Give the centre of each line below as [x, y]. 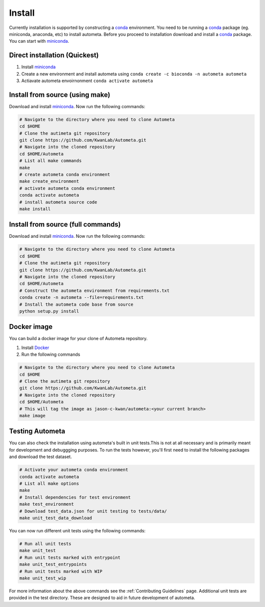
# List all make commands [51, 161]
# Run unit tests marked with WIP [61, 571]
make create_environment [49, 181]
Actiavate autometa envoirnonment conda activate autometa [87, 81]
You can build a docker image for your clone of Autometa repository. [78, 339]
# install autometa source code [58, 202]
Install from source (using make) [60, 95]
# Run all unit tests [45, 544]
